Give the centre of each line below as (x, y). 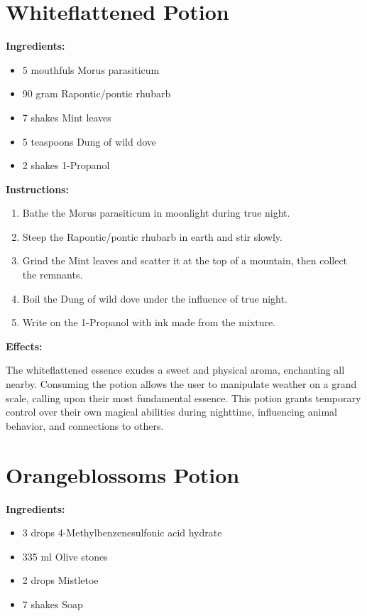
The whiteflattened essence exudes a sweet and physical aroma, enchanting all (175, 370)
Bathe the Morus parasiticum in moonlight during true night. (156, 213)
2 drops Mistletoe (60, 580)
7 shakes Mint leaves (67, 117)
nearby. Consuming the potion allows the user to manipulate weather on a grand (181, 384)
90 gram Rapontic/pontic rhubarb (97, 93)
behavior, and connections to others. (85, 425)
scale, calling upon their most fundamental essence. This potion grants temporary (183, 398)
